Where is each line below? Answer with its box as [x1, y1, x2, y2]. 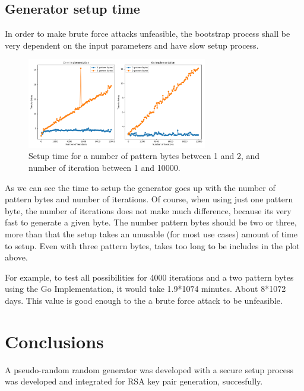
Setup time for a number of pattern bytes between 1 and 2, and [28, 150, 260, 162]
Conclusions [5, 329, 104, 353]
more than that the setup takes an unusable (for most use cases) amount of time [5, 227, 297, 240]
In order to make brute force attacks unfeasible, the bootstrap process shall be [5, 27, 290, 40]
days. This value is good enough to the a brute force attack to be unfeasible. [5, 294, 283, 306]
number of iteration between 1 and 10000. [28, 161, 180, 173]
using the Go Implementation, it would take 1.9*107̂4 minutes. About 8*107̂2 [5, 282, 286, 295]
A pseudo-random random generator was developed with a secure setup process [5, 363, 293, 376]
